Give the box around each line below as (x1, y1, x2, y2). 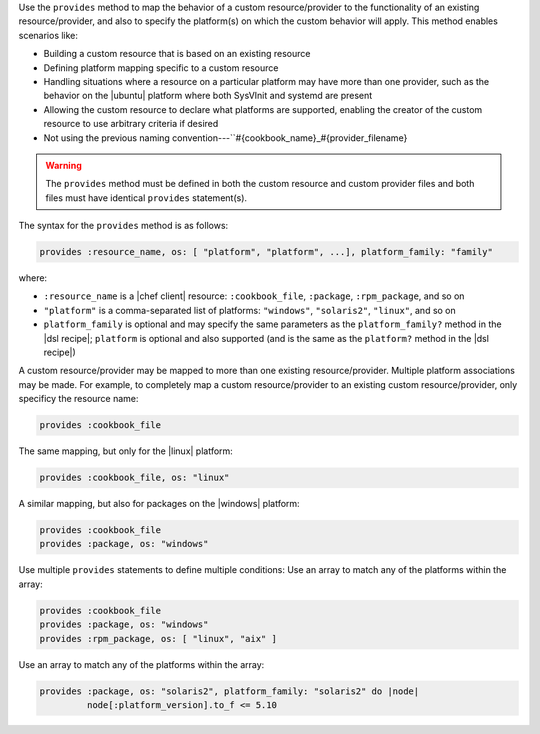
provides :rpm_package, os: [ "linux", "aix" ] (39, 633, 277, 644)
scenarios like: (18, 29, 79, 41)
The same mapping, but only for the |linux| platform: (18, 445, 234, 457)
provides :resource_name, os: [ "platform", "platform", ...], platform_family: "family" (39, 246, 494, 258)
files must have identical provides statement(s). (45, 191, 248, 204)
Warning (45, 159, 82, 171)
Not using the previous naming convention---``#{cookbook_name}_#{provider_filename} (43, 131, 408, 144)
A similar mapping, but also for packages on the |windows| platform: (18, 498, 300, 510)
